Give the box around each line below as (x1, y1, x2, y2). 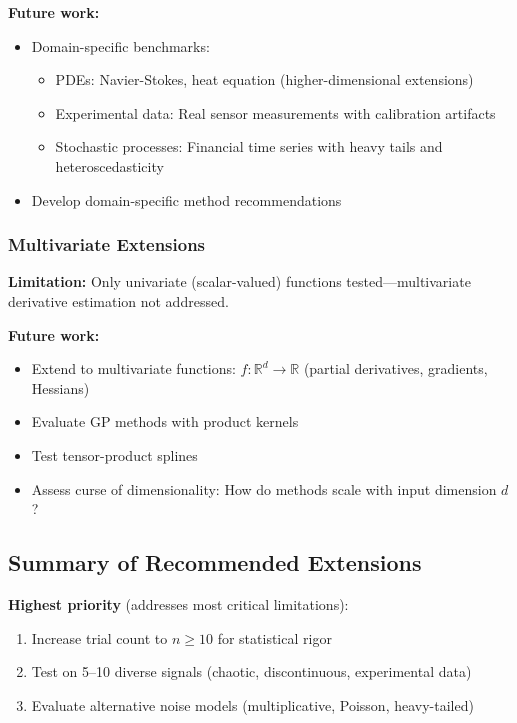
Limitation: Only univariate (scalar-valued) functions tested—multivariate (8, 271, 471, 292)
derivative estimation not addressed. (8, 290, 229, 311)
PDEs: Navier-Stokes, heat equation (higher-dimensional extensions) (55, 69, 474, 90)
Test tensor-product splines (31, 444, 198, 465)
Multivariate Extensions (8, 232, 206, 257)
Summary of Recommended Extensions (8, 547, 422, 578)
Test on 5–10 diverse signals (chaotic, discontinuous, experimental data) (31, 661, 472, 682)
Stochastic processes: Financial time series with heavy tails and (55, 136, 443, 157)
